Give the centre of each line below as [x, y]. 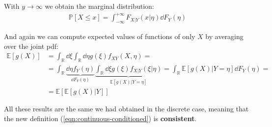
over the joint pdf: [31, 46]
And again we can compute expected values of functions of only [100, 36]
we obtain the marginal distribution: [99, 6]
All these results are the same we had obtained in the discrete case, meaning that [126, 109]
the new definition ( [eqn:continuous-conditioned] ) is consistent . [100, 118]
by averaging [224, 36]
